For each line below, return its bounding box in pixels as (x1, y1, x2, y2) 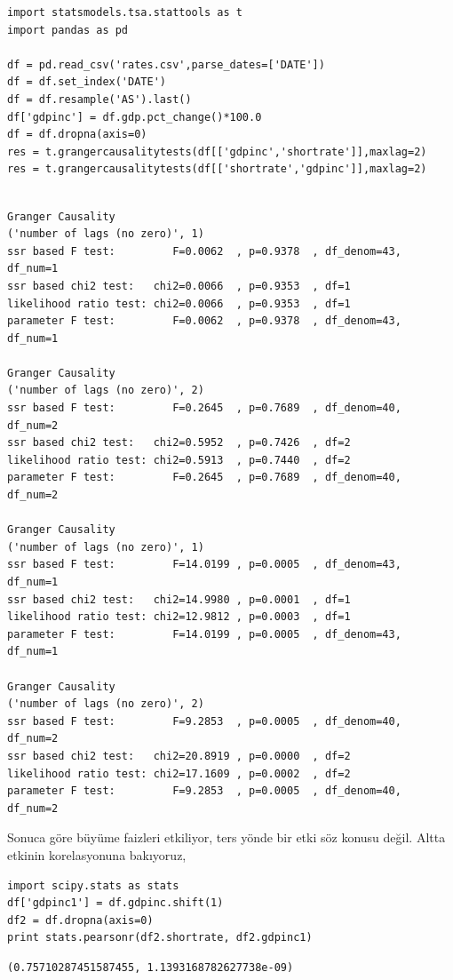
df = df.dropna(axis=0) (7, 128, 147, 141)
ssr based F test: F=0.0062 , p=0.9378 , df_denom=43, (7, 244, 401, 258)
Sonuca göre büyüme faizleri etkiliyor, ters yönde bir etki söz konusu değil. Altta (7, 828, 446, 847)
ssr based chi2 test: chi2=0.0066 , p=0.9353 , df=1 (7, 279, 351, 292)
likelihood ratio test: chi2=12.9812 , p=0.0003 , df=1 (7, 610, 351, 624)
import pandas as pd (7, 23, 129, 36)
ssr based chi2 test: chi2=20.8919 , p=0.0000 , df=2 (7, 749, 351, 762)
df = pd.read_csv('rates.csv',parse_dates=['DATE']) (7, 58, 325, 71)
